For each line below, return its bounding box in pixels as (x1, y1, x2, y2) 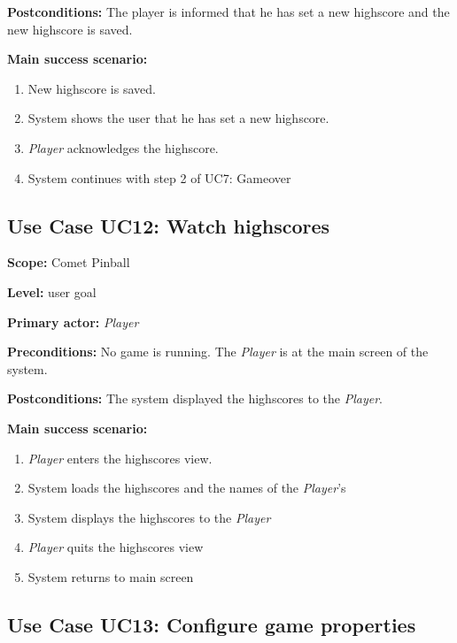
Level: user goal (7, 282, 97, 301)
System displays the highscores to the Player (27, 508, 271, 526)
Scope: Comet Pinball (7, 253, 130, 272)
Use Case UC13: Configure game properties (7, 610, 416, 638)
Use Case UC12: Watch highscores (7, 211, 330, 239)
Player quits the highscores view (27, 538, 204, 556)
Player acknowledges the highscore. (27, 138, 219, 157)
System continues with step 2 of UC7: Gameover (27, 168, 291, 187)
